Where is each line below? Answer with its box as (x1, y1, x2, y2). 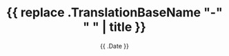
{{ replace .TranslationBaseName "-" (6, 5, 223, 20)
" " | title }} (82, 19, 147, 35)
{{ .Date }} (99, 42, 130, 50)
